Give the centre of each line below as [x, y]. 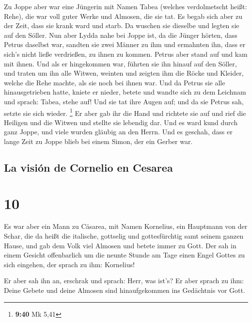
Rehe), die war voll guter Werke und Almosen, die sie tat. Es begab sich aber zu [123, 16]
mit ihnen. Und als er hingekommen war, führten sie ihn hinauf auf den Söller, [120, 63]
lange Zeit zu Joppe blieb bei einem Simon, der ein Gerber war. [98, 141]
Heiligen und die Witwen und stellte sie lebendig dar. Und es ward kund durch [121, 122]
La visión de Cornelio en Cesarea [88, 167]
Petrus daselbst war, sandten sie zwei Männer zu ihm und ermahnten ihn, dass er [125, 44]
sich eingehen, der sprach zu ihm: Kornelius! [69, 264]
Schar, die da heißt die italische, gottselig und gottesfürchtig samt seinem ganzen [124, 236]
